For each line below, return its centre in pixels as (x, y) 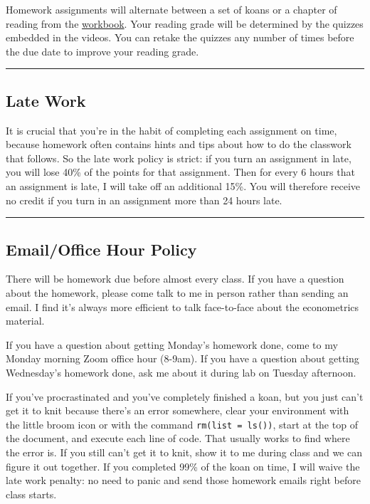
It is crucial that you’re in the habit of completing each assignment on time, (171, 130)
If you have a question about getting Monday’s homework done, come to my (172, 344)
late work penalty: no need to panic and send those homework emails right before (183, 480)
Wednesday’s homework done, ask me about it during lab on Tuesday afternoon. (181, 372)
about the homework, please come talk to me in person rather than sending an (177, 292)
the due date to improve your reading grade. (102, 51)
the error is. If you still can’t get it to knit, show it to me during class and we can (184, 452)
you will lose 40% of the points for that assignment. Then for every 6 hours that (180, 172)
